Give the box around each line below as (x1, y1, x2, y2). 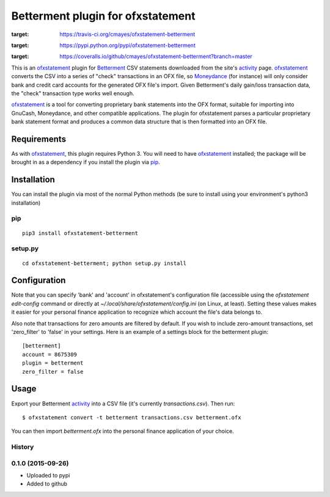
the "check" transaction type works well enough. (11, 89, 134, 97)
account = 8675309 (22, 351, 78, 358)
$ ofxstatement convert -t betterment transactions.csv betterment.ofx (22, 414, 241, 421)
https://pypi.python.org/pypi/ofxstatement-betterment (59, 42, 196, 49)
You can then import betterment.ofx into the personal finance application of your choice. (11, 427, 235, 435)
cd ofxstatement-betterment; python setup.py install (22, 259, 186, 267)
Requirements (11, 134, 67, 144)
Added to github (26, 480, 67, 488)
